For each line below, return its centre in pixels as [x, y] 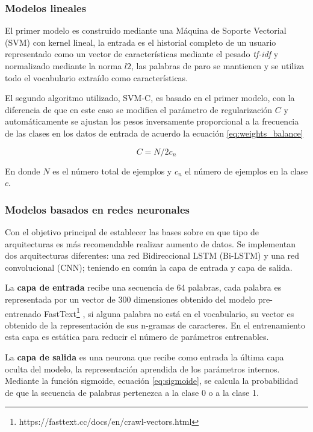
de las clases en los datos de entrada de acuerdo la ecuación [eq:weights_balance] [154, 133]
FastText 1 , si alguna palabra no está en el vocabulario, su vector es [169, 312]
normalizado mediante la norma [64, 66]
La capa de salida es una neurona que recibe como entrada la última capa [144, 356]
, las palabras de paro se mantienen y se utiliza [218, 66]
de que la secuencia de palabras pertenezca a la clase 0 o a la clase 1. [132, 392]
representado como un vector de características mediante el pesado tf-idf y [142, 54]
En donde [23, 171]
